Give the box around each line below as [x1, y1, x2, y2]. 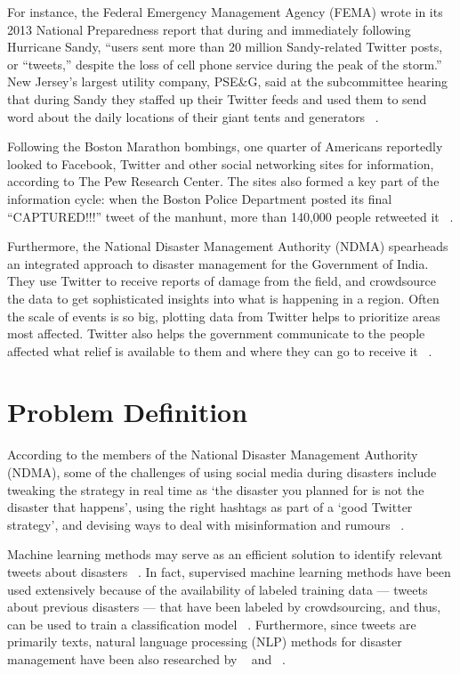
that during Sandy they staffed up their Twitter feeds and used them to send [7, 89, 427, 108]
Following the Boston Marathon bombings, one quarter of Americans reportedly [7, 137, 443, 156]
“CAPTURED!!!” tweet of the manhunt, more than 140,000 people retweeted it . [7, 207, 454, 225]
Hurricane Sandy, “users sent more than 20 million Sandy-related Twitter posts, [7, 37, 443, 56]
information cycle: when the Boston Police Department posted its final [7, 189, 392, 207]
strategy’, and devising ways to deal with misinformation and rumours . [7, 515, 405, 533]
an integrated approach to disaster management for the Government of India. [7, 254, 429, 272]
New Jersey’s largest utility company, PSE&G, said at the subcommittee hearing [7, 72, 448, 91]
